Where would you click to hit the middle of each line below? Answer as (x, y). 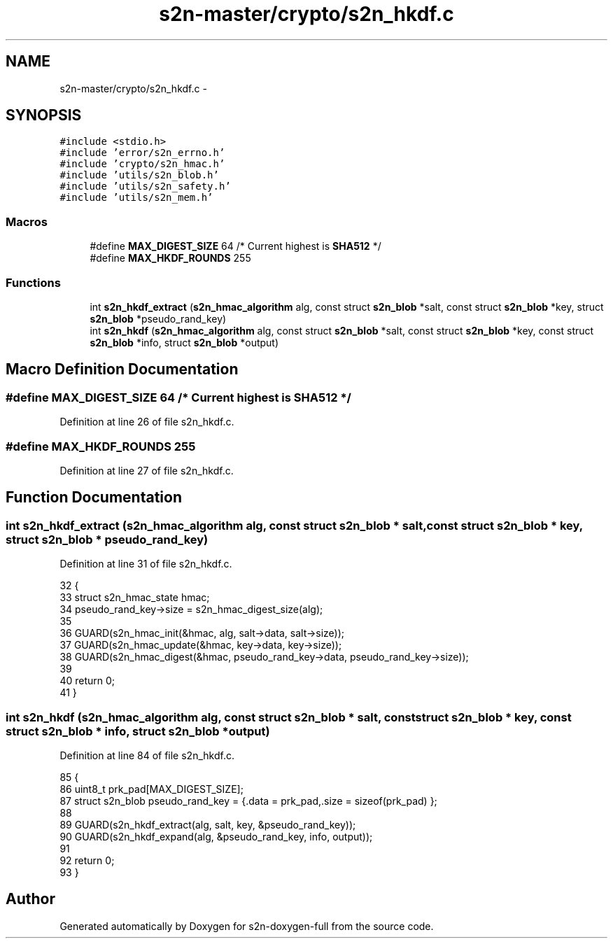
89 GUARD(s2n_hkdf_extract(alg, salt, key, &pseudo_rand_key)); (208, 824)
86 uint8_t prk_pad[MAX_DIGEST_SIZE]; (152, 789)
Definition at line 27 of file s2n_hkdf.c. (147, 470)
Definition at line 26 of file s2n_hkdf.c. (147, 422)
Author (30, 899)
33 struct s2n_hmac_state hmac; (135, 598)
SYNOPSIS (44, 115)
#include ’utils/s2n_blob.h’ (139, 175)
